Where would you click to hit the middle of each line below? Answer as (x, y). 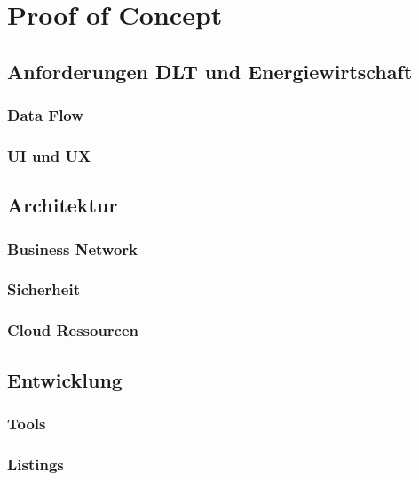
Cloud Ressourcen (73, 330)
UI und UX (49, 155)
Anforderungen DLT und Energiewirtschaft (210, 71)
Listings (36, 464)
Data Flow (45, 115)
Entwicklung (65, 379)
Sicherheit (43, 289)
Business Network (72, 248)
